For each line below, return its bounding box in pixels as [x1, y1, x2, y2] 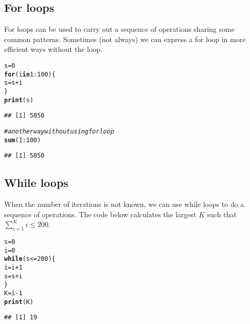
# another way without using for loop [4, 127, 114, 135]
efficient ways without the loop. [4, 44, 102, 54]
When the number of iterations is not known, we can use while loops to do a [4, 199, 244, 209]
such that [207, 208, 237, 219]
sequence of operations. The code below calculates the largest [4, 208, 197, 219]
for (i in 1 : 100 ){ [4, 70, 56, 78]
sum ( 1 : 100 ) [4, 136, 41, 144]
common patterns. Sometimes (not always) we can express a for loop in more [4, 33, 246, 44]
